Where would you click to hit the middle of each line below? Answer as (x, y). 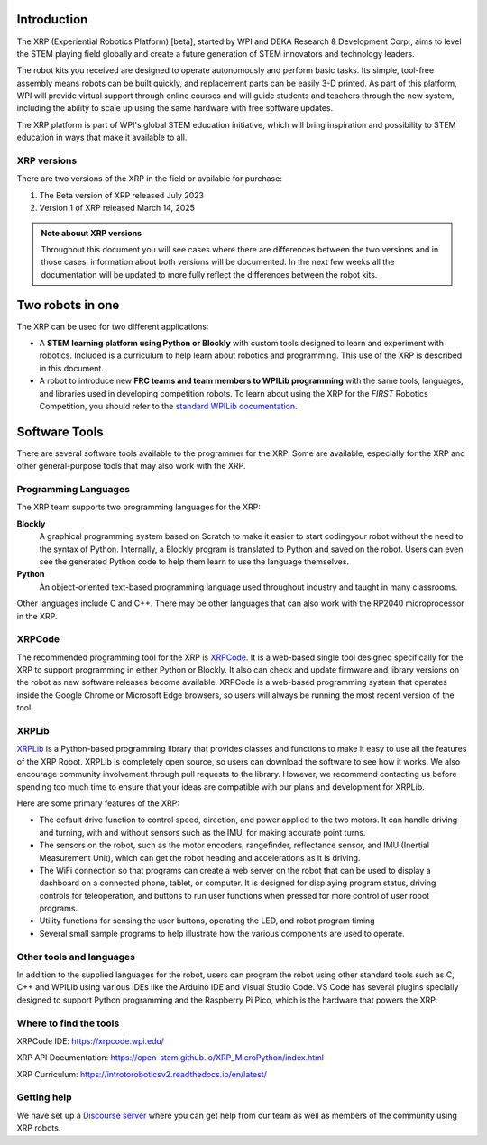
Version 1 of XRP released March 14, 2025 (117, 208)
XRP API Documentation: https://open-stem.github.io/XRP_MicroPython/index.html (170, 1058)
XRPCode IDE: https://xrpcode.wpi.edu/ (90, 1040)
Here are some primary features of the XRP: (98, 803)
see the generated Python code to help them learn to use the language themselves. (194, 561)
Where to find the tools (68, 1023)
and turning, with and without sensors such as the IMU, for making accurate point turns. (202, 832)
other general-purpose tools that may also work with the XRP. (131, 466)
